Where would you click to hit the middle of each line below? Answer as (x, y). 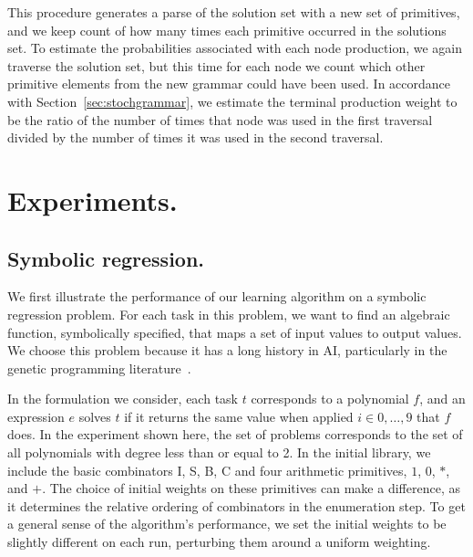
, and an (442, 399)
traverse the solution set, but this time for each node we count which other (216, 65)
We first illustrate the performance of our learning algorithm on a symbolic (217, 296)
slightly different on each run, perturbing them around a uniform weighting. (219, 542)
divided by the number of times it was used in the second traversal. (195, 137)
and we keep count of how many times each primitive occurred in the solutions (227, 30)
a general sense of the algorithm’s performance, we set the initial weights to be (227, 524)
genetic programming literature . (99, 368)
